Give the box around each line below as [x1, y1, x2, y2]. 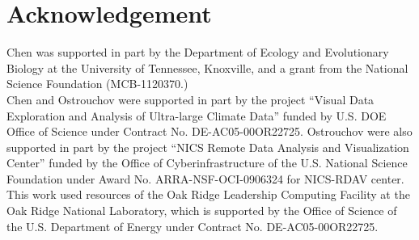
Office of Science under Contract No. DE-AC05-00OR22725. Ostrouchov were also [6, 123, 413, 140]
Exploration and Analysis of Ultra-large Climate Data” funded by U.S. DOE [6, 107, 387, 124]
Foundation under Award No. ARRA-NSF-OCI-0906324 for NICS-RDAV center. [6, 170, 404, 187]
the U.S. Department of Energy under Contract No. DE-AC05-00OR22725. [6, 217, 379, 234]
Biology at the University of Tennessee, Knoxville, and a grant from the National [6, 59, 408, 76]
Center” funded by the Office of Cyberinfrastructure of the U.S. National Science [6, 154, 408, 171]
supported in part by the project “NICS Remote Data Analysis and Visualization [6, 138, 409, 155]
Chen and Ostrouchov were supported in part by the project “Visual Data [6, 91, 375, 107]
